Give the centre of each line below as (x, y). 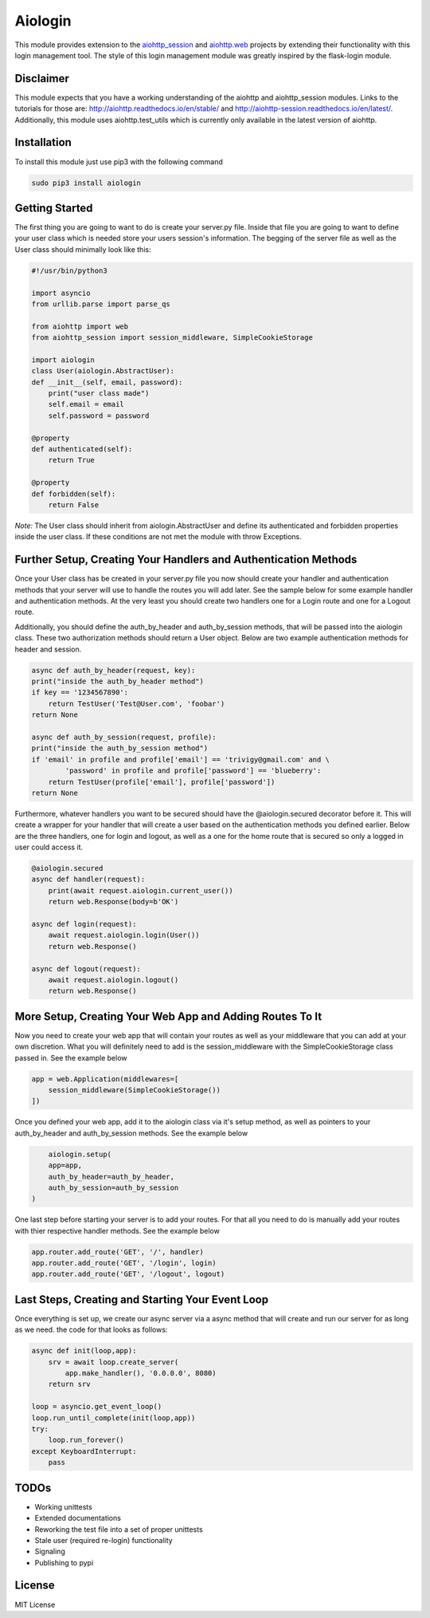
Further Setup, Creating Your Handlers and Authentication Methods (186, 559)
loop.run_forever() (86, 1440)
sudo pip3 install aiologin (86, 183)
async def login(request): (84, 924)
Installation (43, 142)
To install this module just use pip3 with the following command (119, 161)
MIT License (35, 1604)
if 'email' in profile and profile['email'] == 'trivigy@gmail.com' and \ (181, 759)
